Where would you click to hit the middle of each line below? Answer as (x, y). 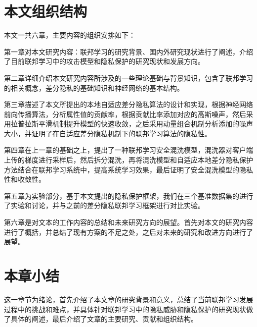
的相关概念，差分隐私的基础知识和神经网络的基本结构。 (94, 87)
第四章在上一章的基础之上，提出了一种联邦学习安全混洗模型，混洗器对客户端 (128, 150)
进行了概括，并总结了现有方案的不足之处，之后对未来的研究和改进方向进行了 (128, 232)
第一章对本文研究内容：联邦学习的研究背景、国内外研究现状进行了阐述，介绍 (128, 51)
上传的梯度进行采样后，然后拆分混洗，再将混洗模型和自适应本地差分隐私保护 (128, 160)
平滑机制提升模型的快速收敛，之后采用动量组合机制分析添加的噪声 (146, 124)
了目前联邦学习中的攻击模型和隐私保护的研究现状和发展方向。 (104, 61)
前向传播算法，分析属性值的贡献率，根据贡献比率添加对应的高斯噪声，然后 (125, 114)
